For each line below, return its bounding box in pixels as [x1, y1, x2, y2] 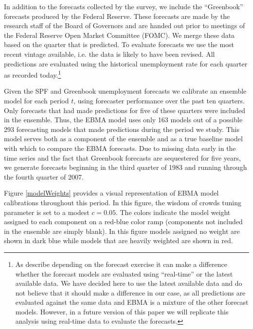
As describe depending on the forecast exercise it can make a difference [15, 259, 227, 269]
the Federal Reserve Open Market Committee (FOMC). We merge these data [4, 30, 235, 40]
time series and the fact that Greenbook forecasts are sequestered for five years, [4, 152, 241, 163]
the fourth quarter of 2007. [4, 171, 84, 181]
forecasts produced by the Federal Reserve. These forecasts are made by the [4, 11, 230, 21]
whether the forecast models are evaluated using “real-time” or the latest [15, 268, 233, 279]
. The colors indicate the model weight [115, 207, 231, 217]
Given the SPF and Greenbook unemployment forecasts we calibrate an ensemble [4, 86, 247, 96]
